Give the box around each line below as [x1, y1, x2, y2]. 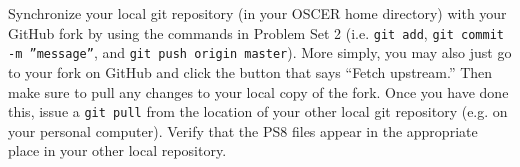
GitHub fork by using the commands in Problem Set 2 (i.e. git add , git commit [8, 22, 504, 43]
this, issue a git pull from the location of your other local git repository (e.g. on [8, 101, 508, 122]
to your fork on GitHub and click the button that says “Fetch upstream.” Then [8, 61, 493, 82]
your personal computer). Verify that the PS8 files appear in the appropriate [8, 120, 478, 141]
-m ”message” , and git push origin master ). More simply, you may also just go [8, 42, 512, 63]
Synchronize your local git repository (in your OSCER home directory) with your [8, 3, 507, 23]
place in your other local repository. [8, 140, 227, 161]
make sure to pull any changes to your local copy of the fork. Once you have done [8, 81, 509, 102]
